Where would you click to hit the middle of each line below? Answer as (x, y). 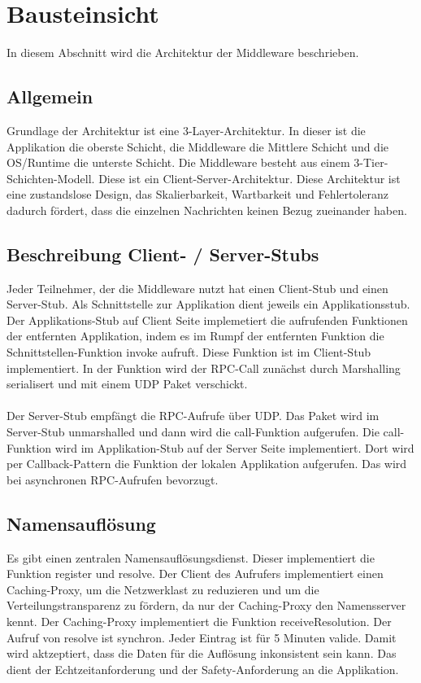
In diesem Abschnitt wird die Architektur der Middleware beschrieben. (183, 53)
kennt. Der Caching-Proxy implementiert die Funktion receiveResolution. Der (199, 621)
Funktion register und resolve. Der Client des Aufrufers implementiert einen (195, 574)
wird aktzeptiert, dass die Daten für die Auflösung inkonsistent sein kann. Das (202, 653)
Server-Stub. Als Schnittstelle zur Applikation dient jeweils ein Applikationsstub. (208, 304)
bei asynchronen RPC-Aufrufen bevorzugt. (113, 479)
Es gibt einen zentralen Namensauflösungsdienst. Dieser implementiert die (191, 557)
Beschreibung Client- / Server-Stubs (163, 254)
